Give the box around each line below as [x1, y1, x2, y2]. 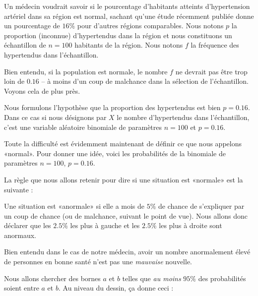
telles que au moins [122, 273, 181, 283]
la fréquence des [191, 40, 239, 50]
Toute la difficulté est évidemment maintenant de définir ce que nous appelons [4, 138, 242, 149]
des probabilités [198, 273, 246, 283]
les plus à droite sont [159, 220, 222, 231]
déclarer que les [4, 220, 51, 231]
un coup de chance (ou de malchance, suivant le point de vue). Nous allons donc [4, 210, 248, 221]
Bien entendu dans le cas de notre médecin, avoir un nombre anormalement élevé [4, 246, 251, 257]
